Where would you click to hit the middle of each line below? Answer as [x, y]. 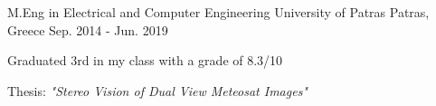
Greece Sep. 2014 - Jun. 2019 [88, 29]
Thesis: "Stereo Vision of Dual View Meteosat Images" [157, 90]
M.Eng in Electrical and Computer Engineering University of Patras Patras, [218, 12]
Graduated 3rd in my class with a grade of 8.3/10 [145, 60]
